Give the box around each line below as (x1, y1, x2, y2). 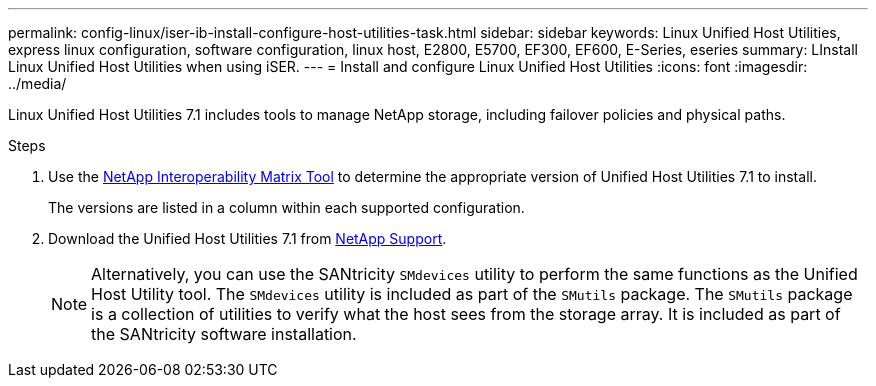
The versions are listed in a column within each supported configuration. (48, 199, 525, 216)
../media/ (8, 75, 67, 92)
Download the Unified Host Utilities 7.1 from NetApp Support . (48, 230, 447, 247)
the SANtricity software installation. (91, 324, 357, 344)
